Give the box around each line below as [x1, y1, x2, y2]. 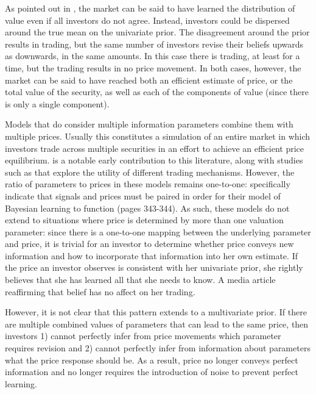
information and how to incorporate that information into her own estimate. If [5, 249, 298, 262]
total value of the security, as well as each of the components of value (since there [5, 85, 309, 98]
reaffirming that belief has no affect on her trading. [5, 285, 195, 298]
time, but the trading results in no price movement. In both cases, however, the [5, 61, 301, 74]
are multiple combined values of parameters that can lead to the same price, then [5, 317, 309, 330]
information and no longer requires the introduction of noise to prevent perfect [5, 365, 298, 378]
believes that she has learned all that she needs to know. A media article [5, 273, 276, 286]
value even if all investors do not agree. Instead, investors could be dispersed [5, 13, 290, 26]
